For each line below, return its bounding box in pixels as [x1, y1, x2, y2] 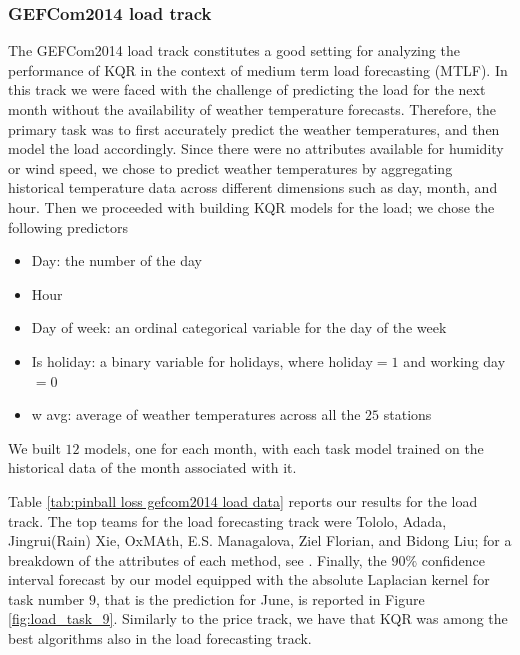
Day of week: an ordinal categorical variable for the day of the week [31, 317, 447, 338]
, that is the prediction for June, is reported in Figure [96, 588, 425, 609]
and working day [403, 350, 506, 371]
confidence [421, 549, 485, 570]
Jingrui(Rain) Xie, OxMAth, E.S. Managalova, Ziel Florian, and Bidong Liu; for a [8, 530, 512, 551]
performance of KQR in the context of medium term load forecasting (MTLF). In [8, 59, 508, 80]
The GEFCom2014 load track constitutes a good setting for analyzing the [8, 40, 460, 61]
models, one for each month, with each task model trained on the [84, 437, 484, 458]
